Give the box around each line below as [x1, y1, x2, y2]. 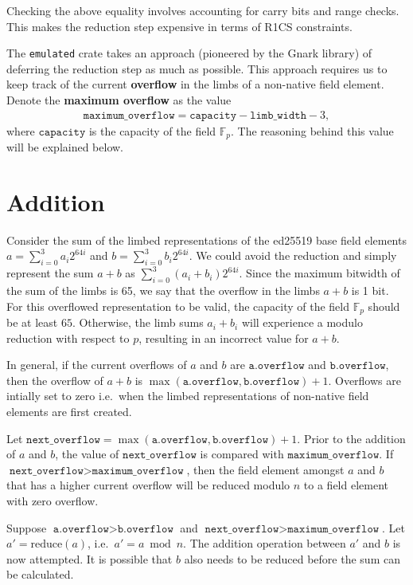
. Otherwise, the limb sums [72, 314, 204, 331]
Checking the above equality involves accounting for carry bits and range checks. [6, 2, 399, 18]
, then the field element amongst [186, 461, 345, 477]
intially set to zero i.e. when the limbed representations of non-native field [6, 387, 369, 404]
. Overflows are [328, 371, 401, 388]
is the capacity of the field [88, 122, 216, 139]
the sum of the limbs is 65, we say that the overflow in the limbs [6, 282, 320, 299]
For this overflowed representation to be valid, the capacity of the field [6, 297, 350, 314]
